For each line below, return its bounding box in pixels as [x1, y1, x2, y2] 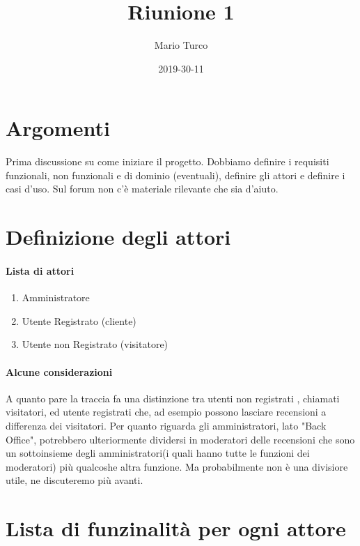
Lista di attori [6, 264, 75, 278]
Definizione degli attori [6, 222, 231, 251]
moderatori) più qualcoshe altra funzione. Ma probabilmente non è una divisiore [6, 459, 348, 473]
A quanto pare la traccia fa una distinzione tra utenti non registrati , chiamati [6, 390, 340, 405]
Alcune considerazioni [6, 364, 113, 379]
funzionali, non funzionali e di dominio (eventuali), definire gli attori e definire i [6, 167, 345, 182]
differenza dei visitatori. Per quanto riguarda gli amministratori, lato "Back [6, 418, 327, 432]
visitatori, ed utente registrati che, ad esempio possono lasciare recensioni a [6, 404, 327, 419]
